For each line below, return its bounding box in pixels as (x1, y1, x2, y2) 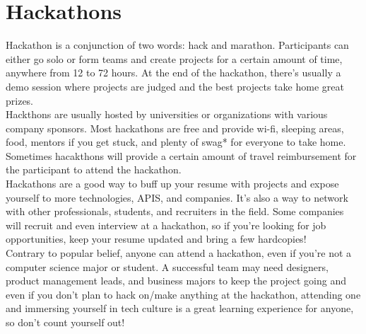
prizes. (6, 93, 34, 108)
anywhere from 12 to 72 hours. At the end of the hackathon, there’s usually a (6, 65, 341, 80)
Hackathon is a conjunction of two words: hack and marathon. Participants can (6, 38, 349, 52)
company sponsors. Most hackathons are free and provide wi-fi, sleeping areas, (6, 120, 344, 135)
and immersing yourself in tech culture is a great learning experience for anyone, (6, 301, 354, 316)
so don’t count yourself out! (6, 315, 125, 329)
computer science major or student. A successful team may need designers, (6, 259, 329, 274)
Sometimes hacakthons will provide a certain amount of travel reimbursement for (6, 148, 357, 163)
